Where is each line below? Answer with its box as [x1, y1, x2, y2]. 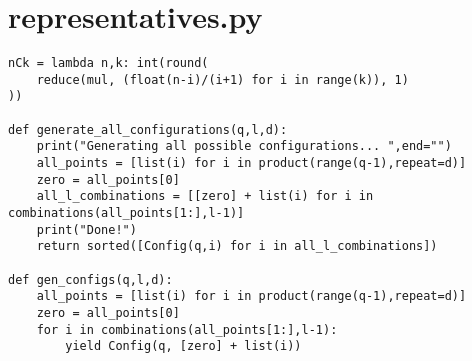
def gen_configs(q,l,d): [8, 272, 173, 287]
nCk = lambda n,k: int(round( [8, 56, 209, 71]
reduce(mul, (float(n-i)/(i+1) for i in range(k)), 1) [36, 72, 409, 87]
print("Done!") [36, 222, 137, 237]
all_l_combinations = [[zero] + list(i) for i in [36, 189, 374, 204]
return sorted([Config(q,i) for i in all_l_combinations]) [36, 239, 438, 254]
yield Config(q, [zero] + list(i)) [65, 339, 302, 354]
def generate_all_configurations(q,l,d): [8, 122, 288, 137]
